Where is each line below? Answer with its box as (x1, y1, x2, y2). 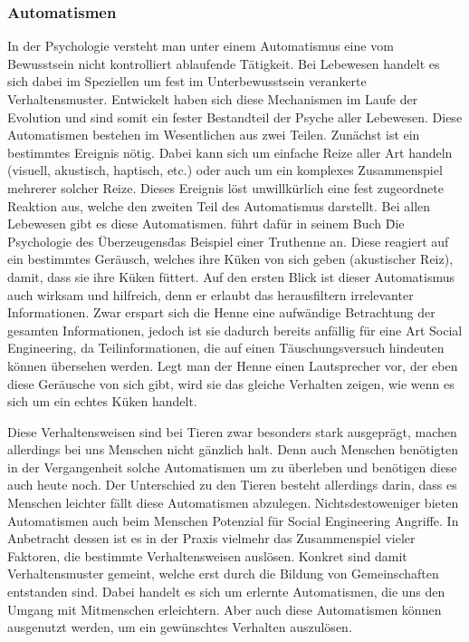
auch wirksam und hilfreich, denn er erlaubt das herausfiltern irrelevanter (7, 285, 414, 304)
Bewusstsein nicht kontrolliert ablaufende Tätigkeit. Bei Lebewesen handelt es (7, 53, 440, 73)
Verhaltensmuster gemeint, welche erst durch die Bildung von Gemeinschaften (7, 564, 439, 583)
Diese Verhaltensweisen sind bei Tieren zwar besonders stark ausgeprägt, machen (7, 422, 457, 441)
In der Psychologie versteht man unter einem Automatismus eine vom (7, 36, 394, 55)
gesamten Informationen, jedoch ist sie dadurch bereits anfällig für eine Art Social (7, 320, 463, 339)
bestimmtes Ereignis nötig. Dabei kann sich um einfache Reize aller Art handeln (7, 142, 453, 161)
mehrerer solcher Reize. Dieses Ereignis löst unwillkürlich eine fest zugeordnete (7, 178, 444, 197)
